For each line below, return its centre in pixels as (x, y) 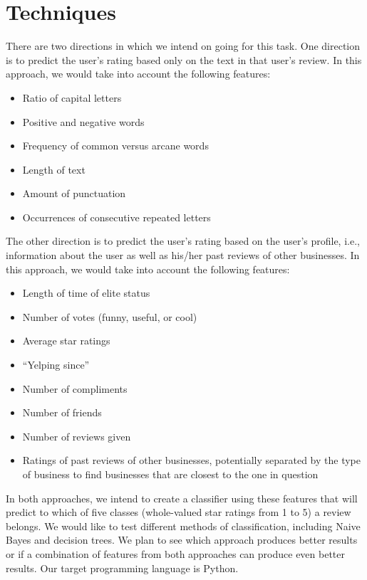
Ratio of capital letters (72, 97)
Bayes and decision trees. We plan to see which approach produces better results (182, 540)
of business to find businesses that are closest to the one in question (170, 474)
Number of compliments (75, 388)
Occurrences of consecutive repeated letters (117, 217)
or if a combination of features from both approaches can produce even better (176, 553)
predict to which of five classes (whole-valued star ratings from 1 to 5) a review (179, 512)
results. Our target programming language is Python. (122, 568)
